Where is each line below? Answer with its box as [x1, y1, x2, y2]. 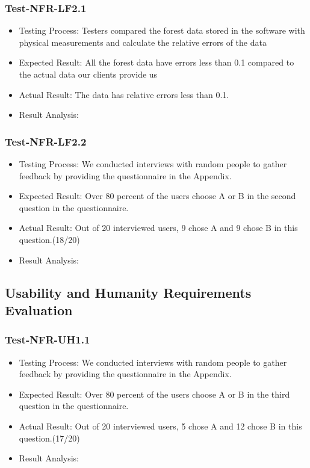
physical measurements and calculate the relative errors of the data [19, 35, 267, 48]
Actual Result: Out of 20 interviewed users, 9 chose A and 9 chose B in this [19, 221, 298, 234]
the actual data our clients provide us [19, 68, 158, 80]
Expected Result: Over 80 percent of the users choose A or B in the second [19, 189, 296, 202]
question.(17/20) [19, 431, 80, 444]
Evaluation [5, 300, 73, 319]
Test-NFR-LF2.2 [5, 134, 87, 149]
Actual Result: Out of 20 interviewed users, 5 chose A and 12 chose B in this [19, 419, 302, 432]
